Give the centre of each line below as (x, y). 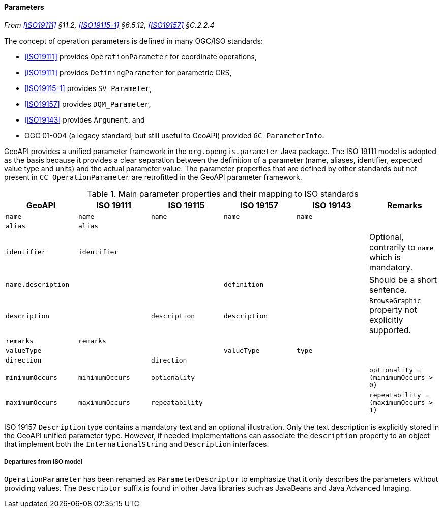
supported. (390, 330)
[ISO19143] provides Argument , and (85, 119)
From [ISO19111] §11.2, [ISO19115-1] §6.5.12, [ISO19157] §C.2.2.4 (109, 25)
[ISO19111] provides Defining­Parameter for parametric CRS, (128, 72)
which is (385, 257)
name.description (38, 285)
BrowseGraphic (395, 300)
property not (393, 309)
